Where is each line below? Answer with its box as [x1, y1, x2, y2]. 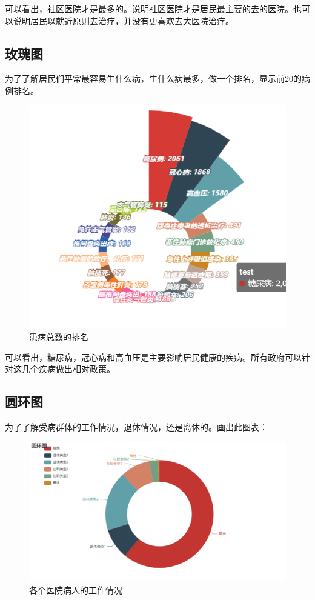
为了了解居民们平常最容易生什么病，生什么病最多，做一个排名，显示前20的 [5, 72, 302, 85]
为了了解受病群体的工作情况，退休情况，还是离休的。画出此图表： [5, 421, 268, 433]
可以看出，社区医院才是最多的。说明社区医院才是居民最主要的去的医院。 [5, 2, 293, 15]
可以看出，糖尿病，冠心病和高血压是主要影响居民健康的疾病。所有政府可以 [5, 350, 302, 363]
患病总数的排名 [29, 330, 88, 343]
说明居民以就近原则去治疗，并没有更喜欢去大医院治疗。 [13, 14, 234, 27]
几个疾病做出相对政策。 [21, 362, 115, 375]
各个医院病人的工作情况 [29, 584, 122, 596]
